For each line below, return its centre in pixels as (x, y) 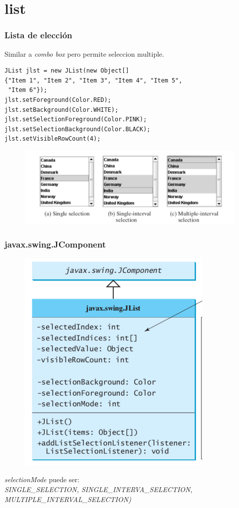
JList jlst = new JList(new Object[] (67, 71)
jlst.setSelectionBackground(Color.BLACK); (78, 129)
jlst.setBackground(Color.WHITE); (62, 110)
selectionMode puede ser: (42, 479)
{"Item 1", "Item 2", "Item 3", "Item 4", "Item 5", (93, 80)
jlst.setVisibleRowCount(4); (53, 139)
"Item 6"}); (28, 90)
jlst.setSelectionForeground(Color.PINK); (76, 120)
